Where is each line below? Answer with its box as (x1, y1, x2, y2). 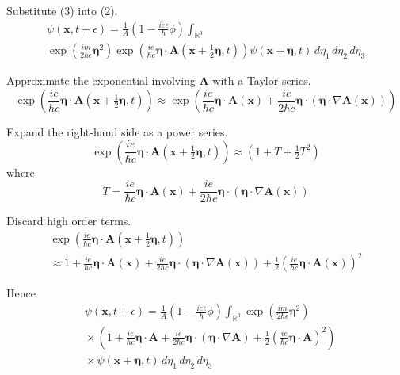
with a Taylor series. (212, 72, 311, 89)
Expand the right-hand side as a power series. (6, 124, 228, 140)
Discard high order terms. (6, 212, 131, 229)
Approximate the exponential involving (6, 72, 196, 89)
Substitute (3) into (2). (6, 2, 118, 18)
